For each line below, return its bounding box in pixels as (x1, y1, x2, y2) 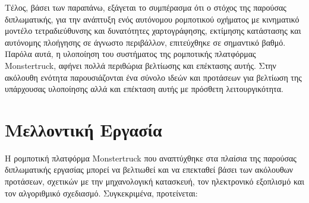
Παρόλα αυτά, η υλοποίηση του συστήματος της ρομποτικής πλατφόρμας (5, 47, 256, 60)
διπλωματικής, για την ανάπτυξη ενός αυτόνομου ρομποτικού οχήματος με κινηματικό (5, 12, 299, 25)
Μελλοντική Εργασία (5, 117, 162, 141)
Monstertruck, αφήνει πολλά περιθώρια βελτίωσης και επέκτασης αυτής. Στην (5, 59, 276, 71)
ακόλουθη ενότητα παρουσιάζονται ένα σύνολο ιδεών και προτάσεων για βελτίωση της (5, 71, 302, 83)
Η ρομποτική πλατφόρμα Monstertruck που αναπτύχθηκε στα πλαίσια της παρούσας (5, 151, 297, 164)
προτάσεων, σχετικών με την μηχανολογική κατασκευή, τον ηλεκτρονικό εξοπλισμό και (5, 175, 304, 188)
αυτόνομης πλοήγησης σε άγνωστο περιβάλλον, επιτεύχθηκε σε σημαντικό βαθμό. (5, 36, 286, 48)
